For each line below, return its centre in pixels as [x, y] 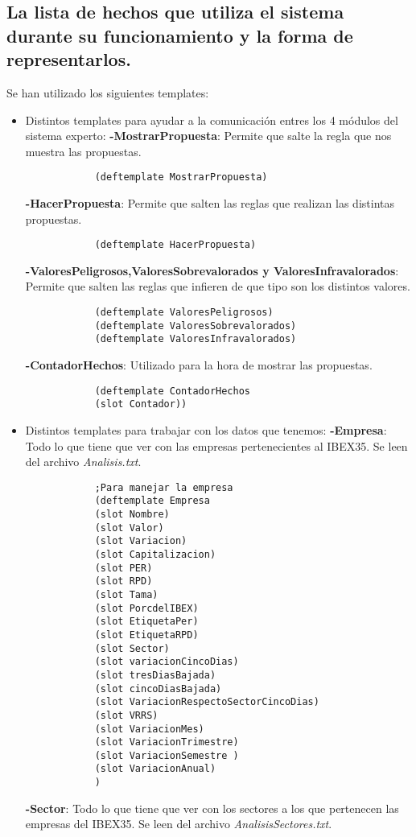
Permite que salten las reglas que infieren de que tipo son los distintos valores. [218, 286]
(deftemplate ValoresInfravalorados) [196, 339]
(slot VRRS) [126, 715]
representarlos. [69, 59]
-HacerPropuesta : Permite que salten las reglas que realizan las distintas [210, 203]
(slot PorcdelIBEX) [146, 608]
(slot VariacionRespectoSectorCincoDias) [207, 702]
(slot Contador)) [141, 404]
